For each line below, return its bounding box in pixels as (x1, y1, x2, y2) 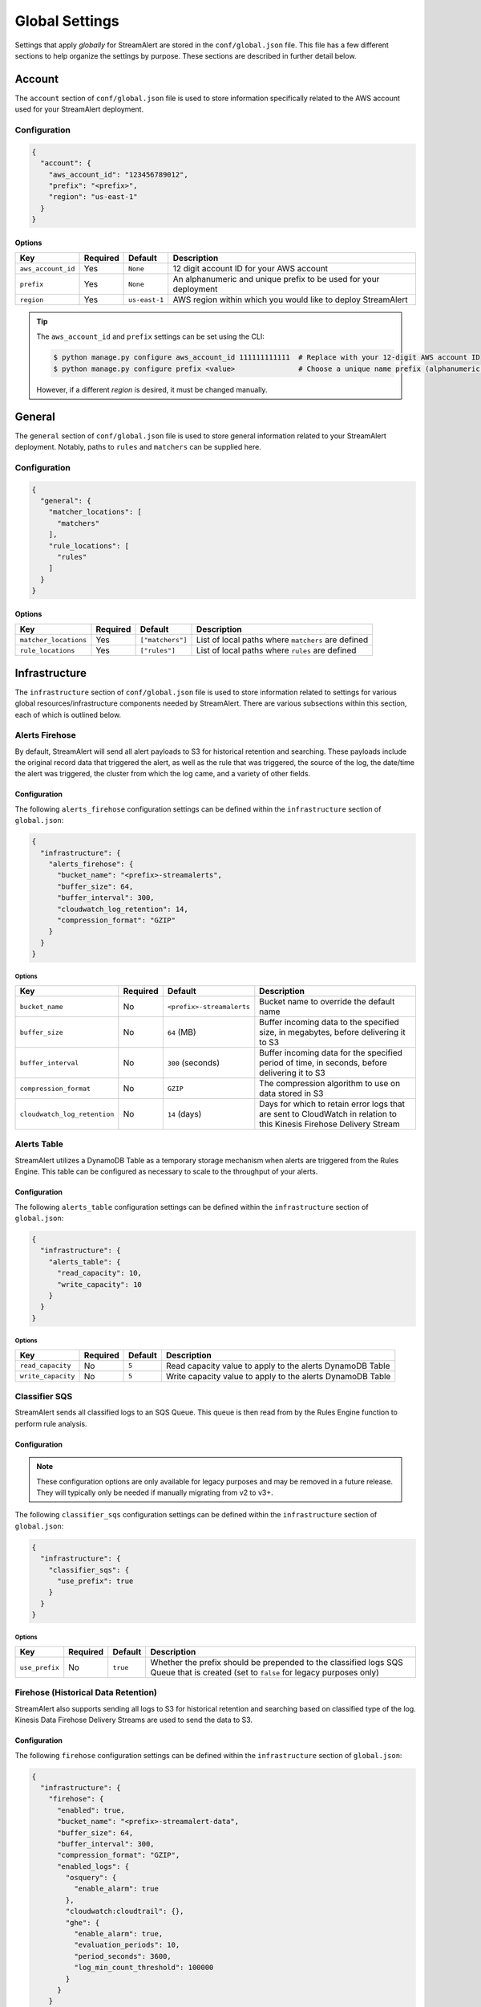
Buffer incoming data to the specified (259, 1016, 400, 1028)
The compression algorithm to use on (259, 1078, 401, 1089)
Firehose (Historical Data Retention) (14, 1687, 158, 1698)
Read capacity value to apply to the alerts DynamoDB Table (165, 1360, 390, 1371)
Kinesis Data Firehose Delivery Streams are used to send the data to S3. (14, 1715, 253, 1725)
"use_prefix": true (57, 1576, 134, 1586)
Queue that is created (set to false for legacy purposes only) (150, 1667, 380, 1678)
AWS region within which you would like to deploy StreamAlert (172, 294, 408, 305)
